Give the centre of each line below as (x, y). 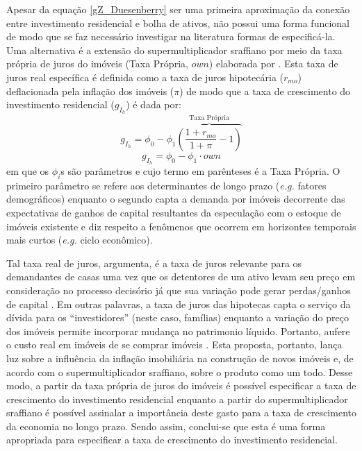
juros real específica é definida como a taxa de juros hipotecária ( (145, 77)
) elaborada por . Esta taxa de (273, 63)
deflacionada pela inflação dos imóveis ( (90, 91)
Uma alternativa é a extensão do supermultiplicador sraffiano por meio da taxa (174, 50)
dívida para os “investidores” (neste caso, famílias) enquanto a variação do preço (178, 317)
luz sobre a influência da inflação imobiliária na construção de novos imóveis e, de (180, 358)
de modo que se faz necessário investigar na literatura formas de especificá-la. (171, 36)
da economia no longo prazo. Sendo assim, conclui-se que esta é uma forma (166, 426)
